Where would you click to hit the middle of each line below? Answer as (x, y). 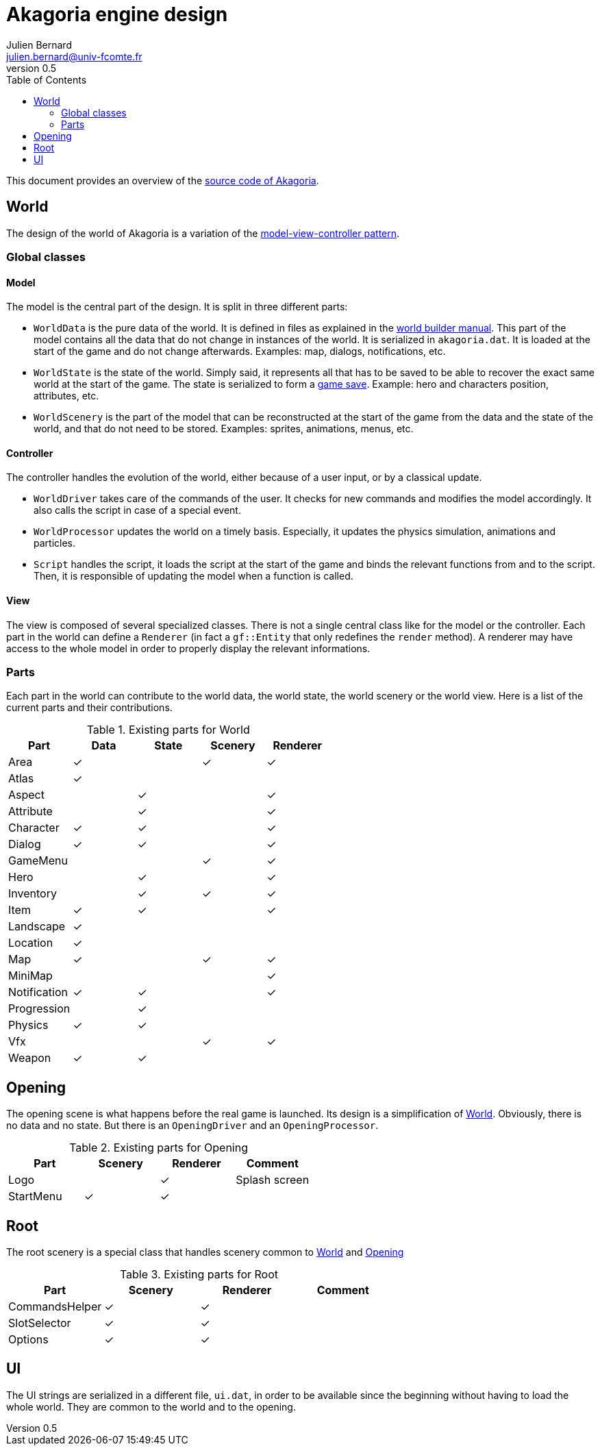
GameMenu (38, 861)
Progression (39, 1009)
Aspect (26, 795)
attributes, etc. (66, 396)
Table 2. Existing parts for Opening (159, 1148)
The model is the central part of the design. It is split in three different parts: (177, 307)
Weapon (30, 1058)
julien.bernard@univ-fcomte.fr (74, 56)
